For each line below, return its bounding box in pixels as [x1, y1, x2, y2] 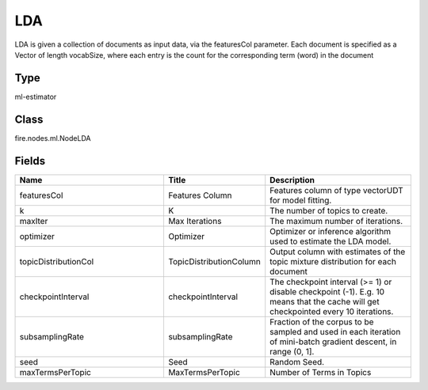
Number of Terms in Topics [269, 366, 372, 377]
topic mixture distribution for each [269, 256, 396, 267]
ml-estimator [14, 92, 57, 101]
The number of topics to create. [269, 205, 388, 216]
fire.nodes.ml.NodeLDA [14, 133, 91, 142]
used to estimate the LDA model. [269, 236, 392, 247]
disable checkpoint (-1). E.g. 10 [269, 286, 384, 297]
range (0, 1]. [269, 346, 315, 357]
